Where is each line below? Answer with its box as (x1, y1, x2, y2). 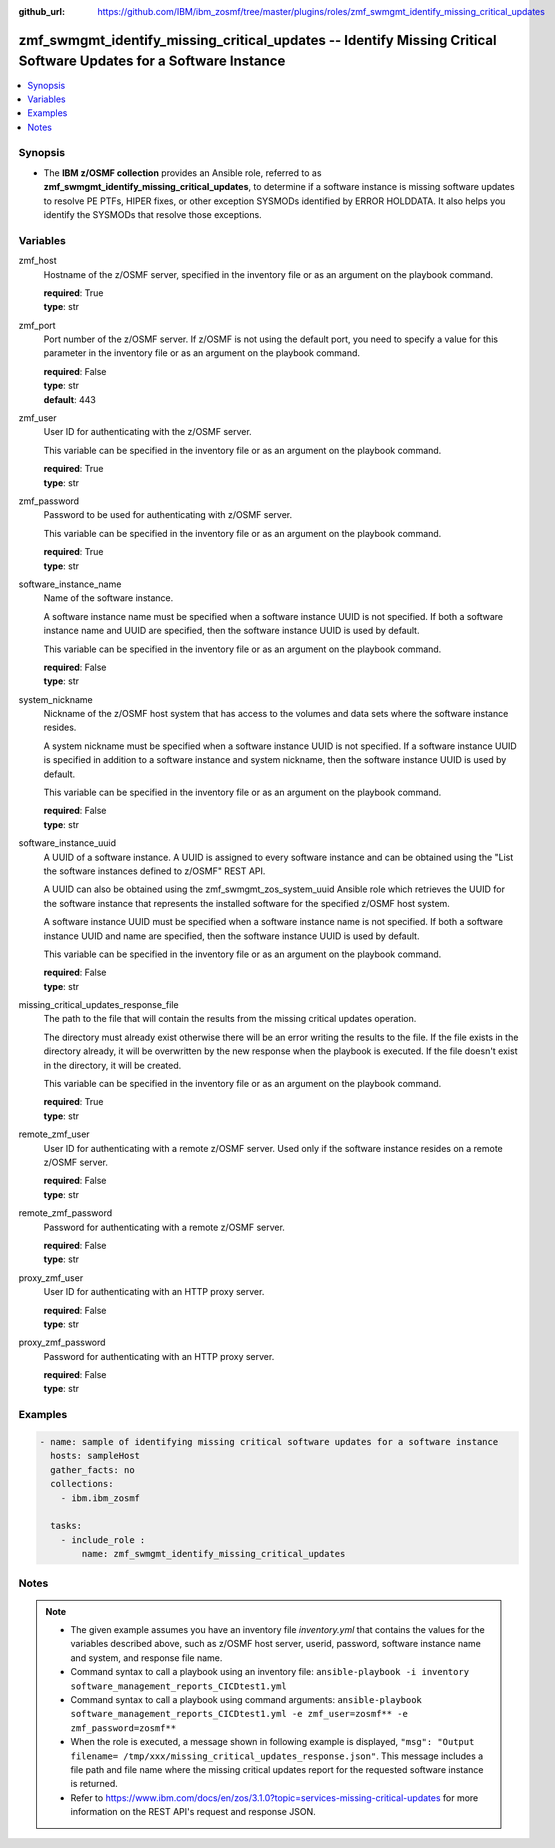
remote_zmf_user (18, 1128, 90, 1140)
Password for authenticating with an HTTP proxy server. (43, 1350, 275, 1362)
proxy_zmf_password (18, 1336, 106, 1349)
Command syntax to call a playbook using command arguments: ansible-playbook (70, 1694, 422, 1706)
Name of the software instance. (43, 592, 174, 604)
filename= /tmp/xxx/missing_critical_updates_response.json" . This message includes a (70, 1750, 484, 1762)
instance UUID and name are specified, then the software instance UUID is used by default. (43, 930, 420, 942)
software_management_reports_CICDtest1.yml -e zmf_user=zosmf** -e (70, 1708, 409, 1720)
